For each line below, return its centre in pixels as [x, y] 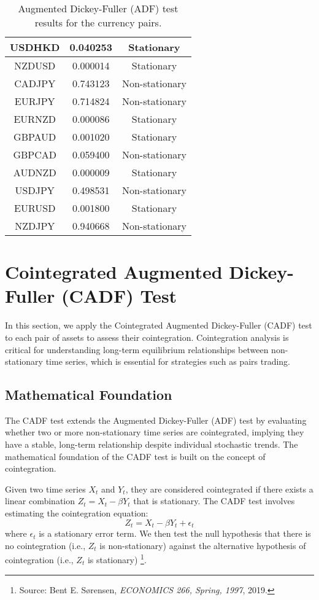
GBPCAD [35, 154]
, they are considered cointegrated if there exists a [219, 489]
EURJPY [35, 101]
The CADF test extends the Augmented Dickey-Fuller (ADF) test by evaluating [156, 420]
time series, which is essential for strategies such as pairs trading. [168, 361]
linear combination [40, 501]
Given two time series [45, 489]
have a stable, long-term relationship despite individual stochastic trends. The [152, 444]
